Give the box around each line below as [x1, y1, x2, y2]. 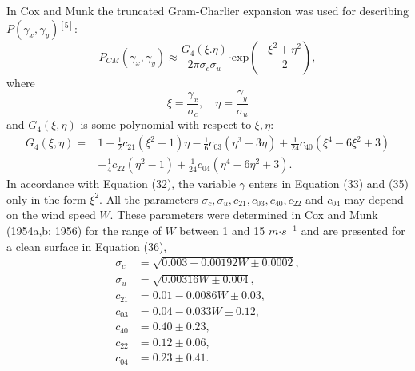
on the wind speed [6, 206, 96, 223]
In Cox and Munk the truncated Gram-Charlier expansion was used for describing [6, 2, 409, 18]
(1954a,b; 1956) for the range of [6, 221, 162, 238]
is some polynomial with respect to [80, 116, 252, 133]
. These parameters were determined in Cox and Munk [110, 206, 378, 223]
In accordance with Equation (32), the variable [6, 175, 236, 192]
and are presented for [301, 221, 405, 238]
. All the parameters [99, 190, 198, 207]
